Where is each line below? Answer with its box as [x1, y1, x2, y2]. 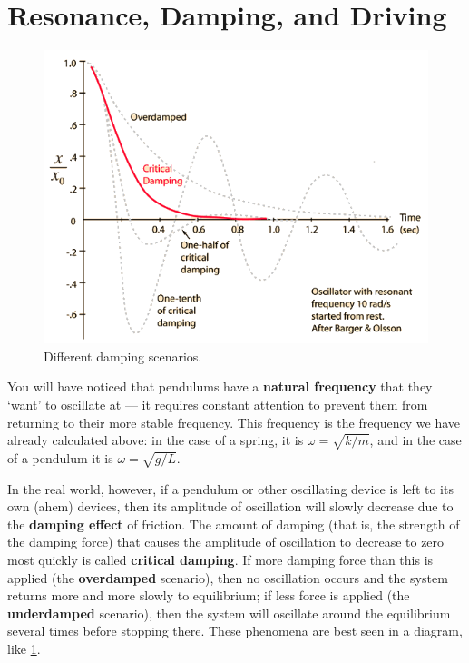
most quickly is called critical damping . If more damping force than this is [7, 550, 434, 569]
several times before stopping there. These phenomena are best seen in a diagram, [7, 621, 463, 640]
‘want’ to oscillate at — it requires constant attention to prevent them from [7, 394, 428, 413]
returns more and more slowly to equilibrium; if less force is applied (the [7, 586, 410, 605]
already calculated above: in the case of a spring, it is [7, 430, 304, 450]
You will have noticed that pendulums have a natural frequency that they [7, 377, 433, 396]
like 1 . [7, 639, 41, 658]
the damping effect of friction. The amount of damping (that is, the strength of [7, 514, 460, 533]
